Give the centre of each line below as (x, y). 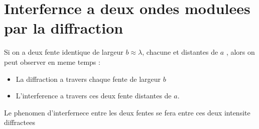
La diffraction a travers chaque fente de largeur (88, 79)
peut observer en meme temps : (52, 61)
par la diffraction (64, 28)
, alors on (240, 52)
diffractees (20, 122)
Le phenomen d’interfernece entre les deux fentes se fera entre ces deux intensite (127, 112)
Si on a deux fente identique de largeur (64, 52)
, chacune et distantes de (180, 52)
